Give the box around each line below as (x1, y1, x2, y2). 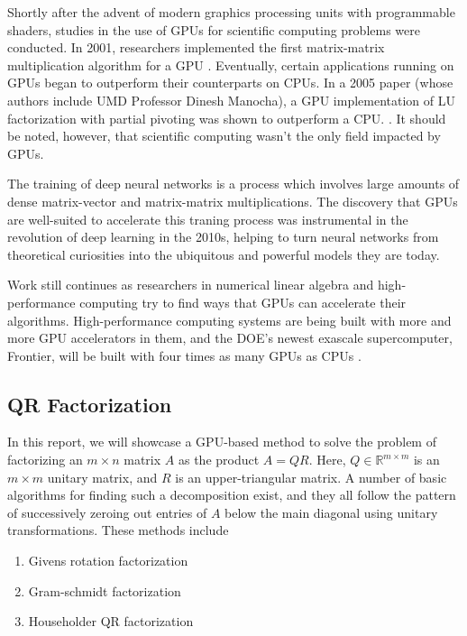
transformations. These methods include (7, 521, 229, 539)
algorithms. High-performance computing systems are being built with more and (7, 310, 452, 329)
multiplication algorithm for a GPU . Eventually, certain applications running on (7, 55, 454, 74)
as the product (178, 450, 260, 469)
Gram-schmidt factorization (28, 581, 181, 600)
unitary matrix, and (47, 467, 158, 486)
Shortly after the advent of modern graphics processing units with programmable (7, 3, 455, 21)
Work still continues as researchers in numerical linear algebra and (7, 275, 374, 294)
